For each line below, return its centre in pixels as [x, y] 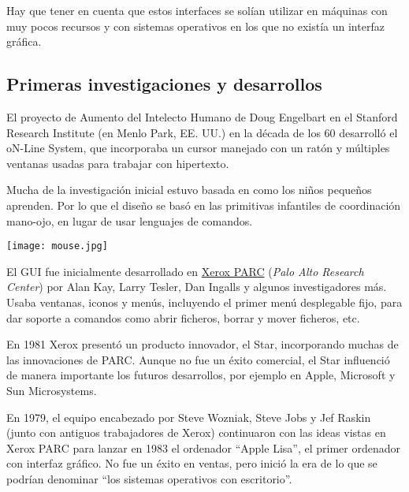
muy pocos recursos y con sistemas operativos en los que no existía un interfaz [195, 26]
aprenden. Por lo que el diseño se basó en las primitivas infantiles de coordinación [204, 205]
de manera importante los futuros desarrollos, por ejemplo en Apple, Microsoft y [201, 375]
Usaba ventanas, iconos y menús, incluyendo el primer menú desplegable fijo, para [204, 302]
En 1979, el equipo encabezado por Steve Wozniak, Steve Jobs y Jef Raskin [189, 417]
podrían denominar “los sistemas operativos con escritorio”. [149, 478]
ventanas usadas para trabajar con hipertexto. [118, 163]
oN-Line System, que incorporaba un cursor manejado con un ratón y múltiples [198, 148]
